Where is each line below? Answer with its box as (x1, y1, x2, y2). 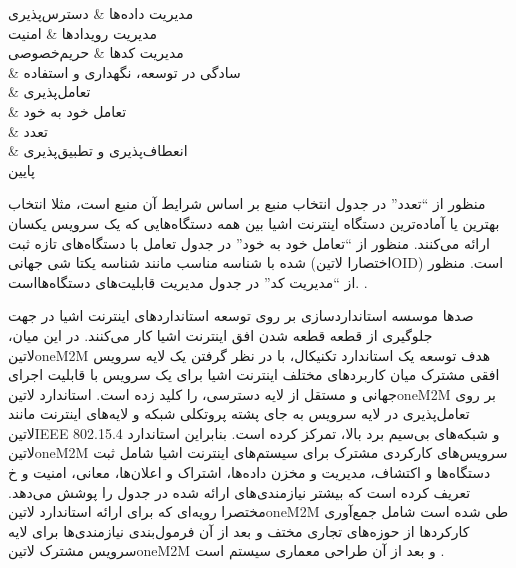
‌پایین (8, 159, 35, 180)
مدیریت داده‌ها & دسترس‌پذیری (8, 3, 194, 23)
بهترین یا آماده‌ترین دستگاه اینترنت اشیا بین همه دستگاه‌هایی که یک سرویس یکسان (8, 212, 500, 233)
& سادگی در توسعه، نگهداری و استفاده (8, 61, 241, 82)
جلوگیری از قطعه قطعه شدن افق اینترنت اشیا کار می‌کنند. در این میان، (8, 324, 433, 345)
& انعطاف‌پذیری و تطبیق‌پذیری (8, 140, 188, 161)
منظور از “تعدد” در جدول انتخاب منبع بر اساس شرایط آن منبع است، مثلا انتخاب (8, 193, 486, 214)
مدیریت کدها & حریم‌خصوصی (8, 42, 184, 63)
